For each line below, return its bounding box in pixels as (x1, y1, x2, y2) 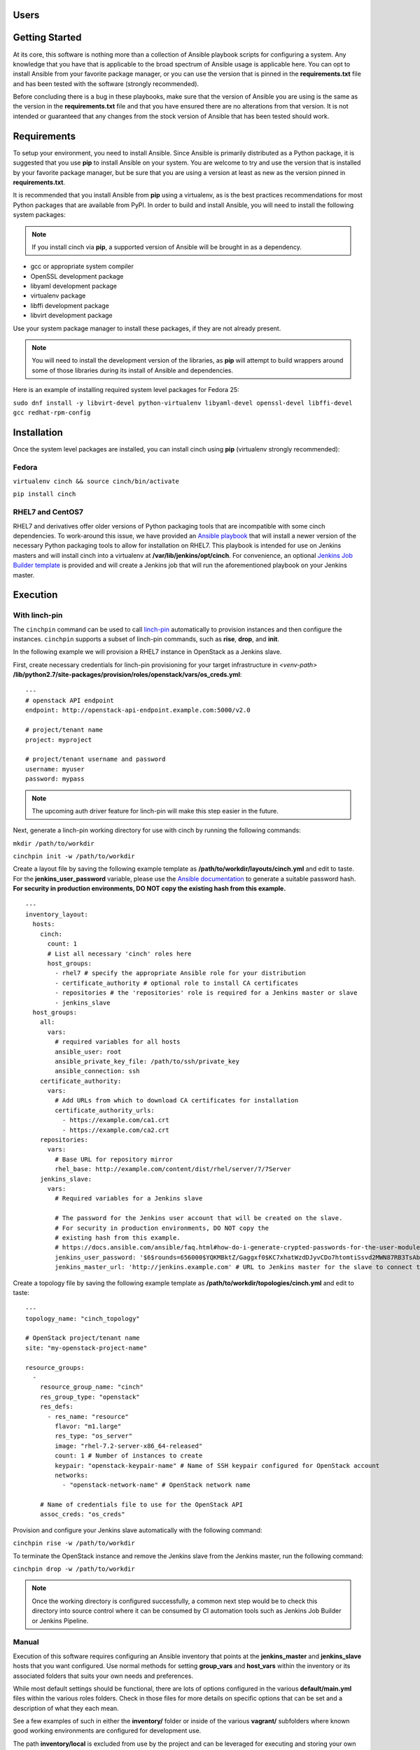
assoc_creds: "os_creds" (39, 1511, 125, 1518)
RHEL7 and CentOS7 (13, 507, 84, 517)
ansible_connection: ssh (55, 1067, 140, 1075)
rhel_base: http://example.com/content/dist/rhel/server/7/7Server (55, 1165, 291, 1173)
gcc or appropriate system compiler (30, 262, 134, 271)
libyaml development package (30, 282, 117, 290)
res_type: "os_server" (55, 1432, 133, 1440)
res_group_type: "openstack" (39, 1393, 140, 1401)
